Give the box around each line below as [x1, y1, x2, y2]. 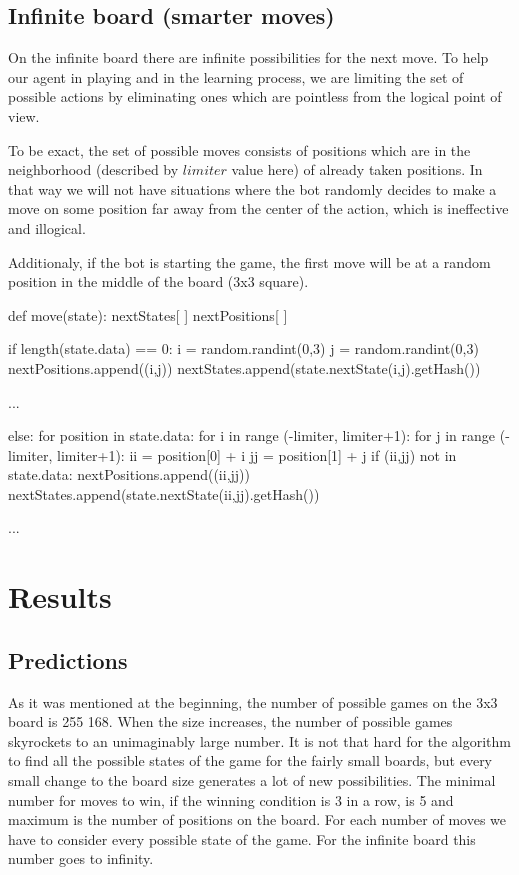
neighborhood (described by [8, 159, 179, 180]
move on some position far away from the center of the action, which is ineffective [8, 198, 509, 219]
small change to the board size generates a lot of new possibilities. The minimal [8, 770, 496, 791]
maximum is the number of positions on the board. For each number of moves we [8, 809, 507, 830]
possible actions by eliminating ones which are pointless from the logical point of [8, 86, 502, 107]
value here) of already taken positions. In [231, 159, 483, 180]
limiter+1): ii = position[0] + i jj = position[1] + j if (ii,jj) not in [57, 444, 457, 465]
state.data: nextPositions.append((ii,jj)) [8, 464, 250, 485]
